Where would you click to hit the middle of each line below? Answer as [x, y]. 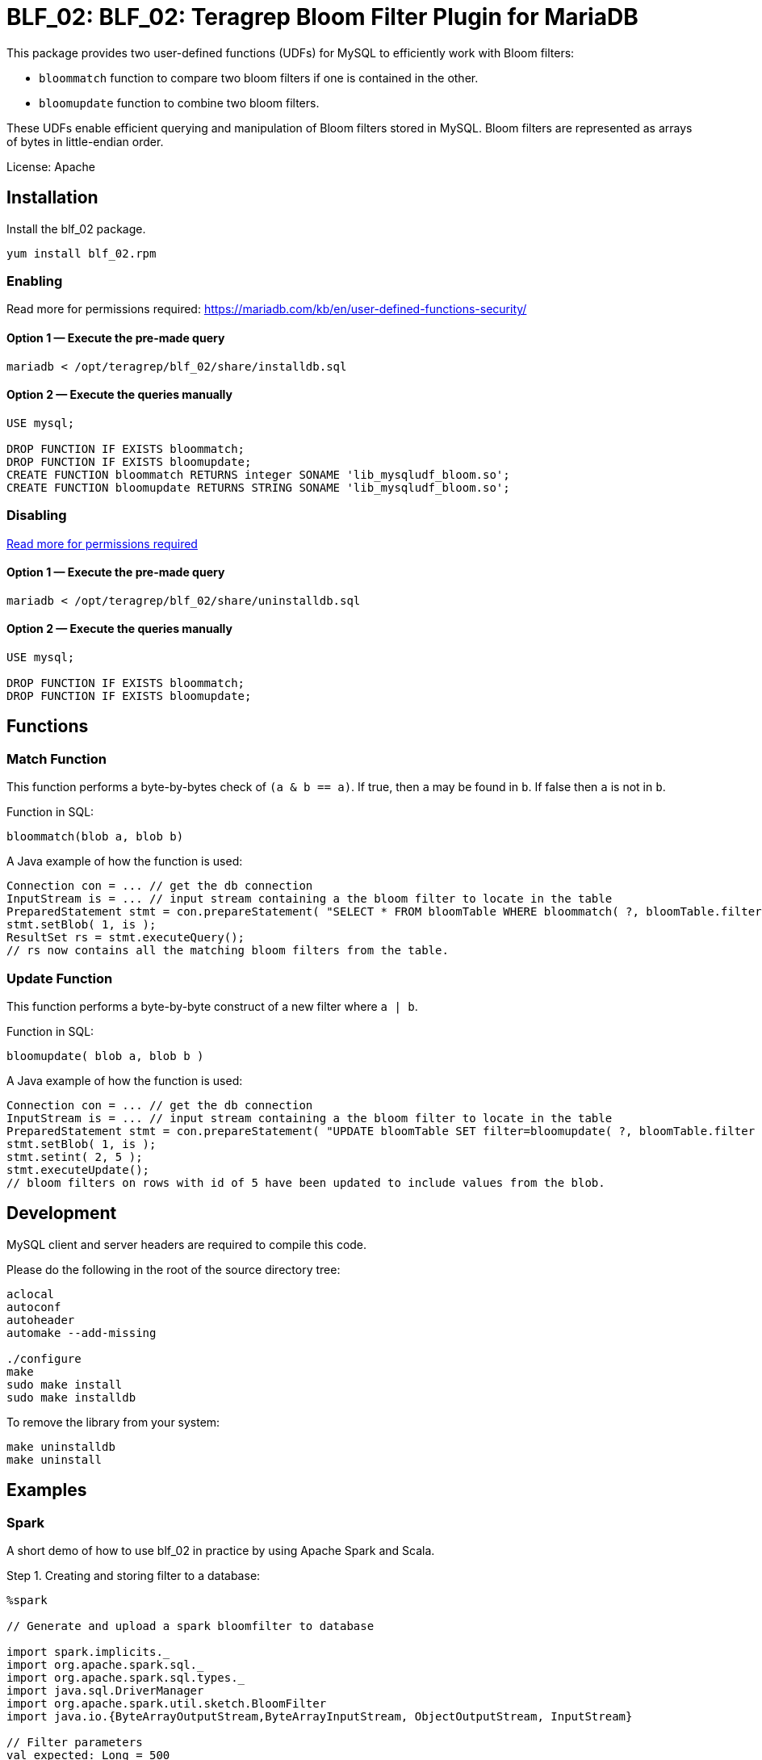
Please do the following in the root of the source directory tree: [174, 1269]
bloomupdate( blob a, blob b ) [105, 1056]
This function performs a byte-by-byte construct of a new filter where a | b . [212, 1006]
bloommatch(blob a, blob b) [95, 837]
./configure [44, 1358]
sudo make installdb [71, 1397]
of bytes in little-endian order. [85, 141]
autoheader [41, 1320]
